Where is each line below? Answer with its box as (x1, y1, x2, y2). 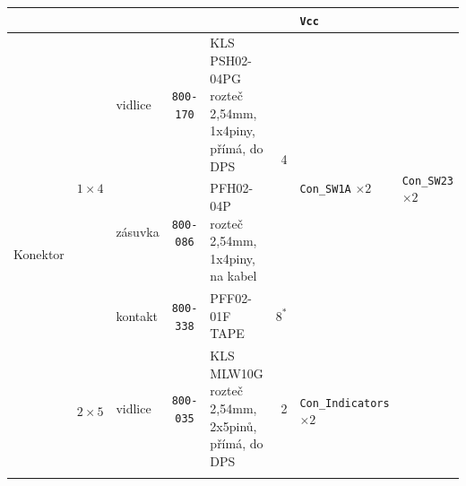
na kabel (210, 266, 257, 285)
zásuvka (116, 222, 160, 241)
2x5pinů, (210, 416, 257, 435)
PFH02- (210, 178, 254, 197)
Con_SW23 (401, 174, 453, 187)
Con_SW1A (299, 183, 351, 196)
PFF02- (210, 289, 252, 308)
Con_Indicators (299, 396, 390, 410)
